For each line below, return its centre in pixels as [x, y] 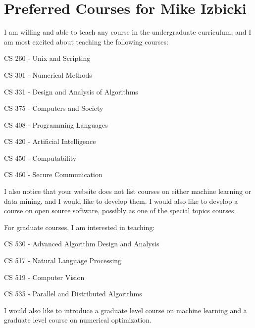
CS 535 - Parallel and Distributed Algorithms [73, 294]
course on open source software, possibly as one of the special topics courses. [120, 211]
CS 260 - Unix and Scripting [47, 58]
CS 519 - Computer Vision [44, 277]
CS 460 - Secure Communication [53, 174]
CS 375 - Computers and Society [54, 108]
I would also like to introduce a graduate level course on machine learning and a [126, 310]
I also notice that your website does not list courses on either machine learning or [128, 191]
